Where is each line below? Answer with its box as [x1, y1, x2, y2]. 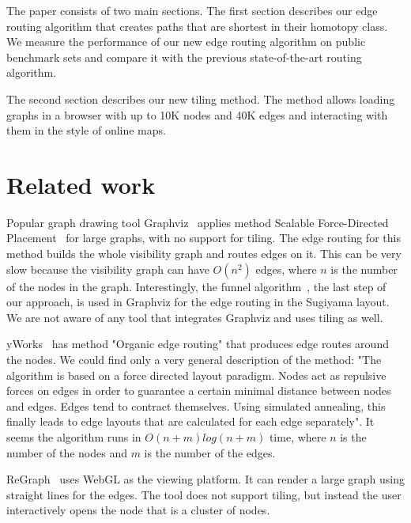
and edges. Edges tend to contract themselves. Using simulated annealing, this [6, 397, 386, 414]
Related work [6, 168, 156, 200]
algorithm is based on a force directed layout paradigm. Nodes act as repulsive [6, 366, 386, 383]
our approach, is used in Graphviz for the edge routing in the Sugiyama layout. [6, 294, 390, 310]
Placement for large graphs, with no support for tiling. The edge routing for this [6, 229, 401, 246]
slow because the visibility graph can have [6, 260, 209, 277]
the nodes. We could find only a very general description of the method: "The [6, 351, 382, 368]
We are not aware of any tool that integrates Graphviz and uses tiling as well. [6, 309, 383, 325]
